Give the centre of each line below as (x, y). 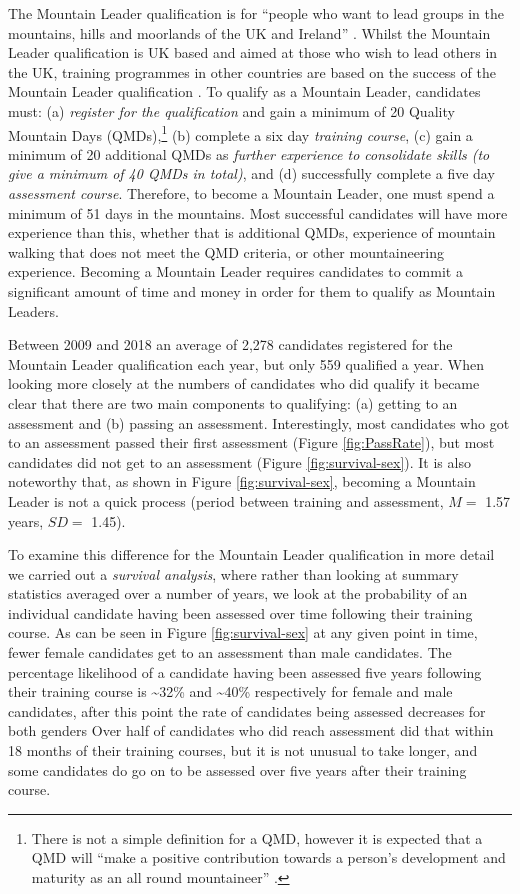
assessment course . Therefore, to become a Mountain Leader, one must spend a (251, 193)
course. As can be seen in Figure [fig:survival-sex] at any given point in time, (243, 632)
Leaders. (33, 310)
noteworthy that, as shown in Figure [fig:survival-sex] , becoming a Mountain (242, 481)
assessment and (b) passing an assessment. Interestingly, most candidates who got (259, 422)
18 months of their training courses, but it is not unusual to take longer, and (243, 750)
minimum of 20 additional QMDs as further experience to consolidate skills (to (249, 153)
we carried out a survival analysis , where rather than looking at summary (233, 573)
